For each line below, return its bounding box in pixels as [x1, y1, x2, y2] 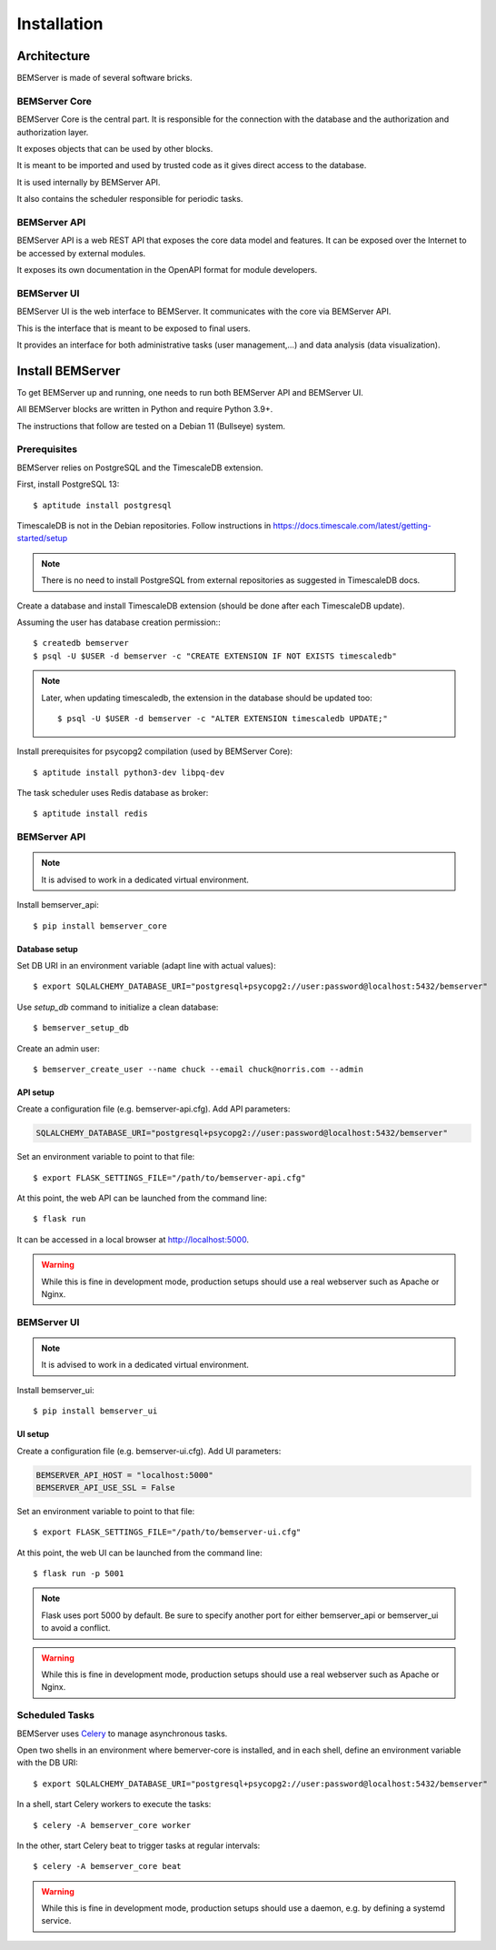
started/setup [16, 533, 68, 544]
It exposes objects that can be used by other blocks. [16, 143, 213, 154]
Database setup [16, 943, 78, 954]
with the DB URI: [16, 1757, 79, 1768]
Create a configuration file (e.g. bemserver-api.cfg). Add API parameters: [16, 1103, 291, 1114]
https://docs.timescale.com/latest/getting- [273, 520, 432, 531]
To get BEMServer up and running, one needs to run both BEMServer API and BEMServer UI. [16, 387, 363, 397]
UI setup [16, 1429, 50, 1440]
